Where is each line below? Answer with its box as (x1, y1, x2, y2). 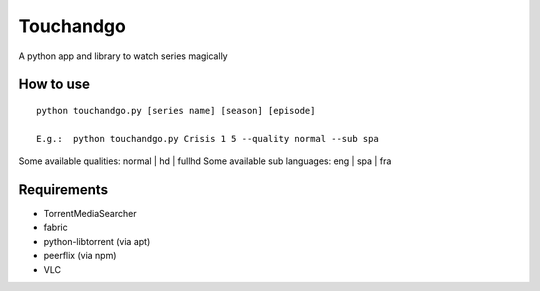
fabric (43, 221, 69, 234)
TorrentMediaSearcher (43, 208, 137, 220)
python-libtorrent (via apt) (43, 235, 151, 247)
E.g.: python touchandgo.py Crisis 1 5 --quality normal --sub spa (36, 133, 379, 144)
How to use (18, 76, 90, 93)
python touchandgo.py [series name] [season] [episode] (36, 105, 316, 116)
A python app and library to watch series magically (18, 50, 229, 62)
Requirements (18, 181, 109, 198)
